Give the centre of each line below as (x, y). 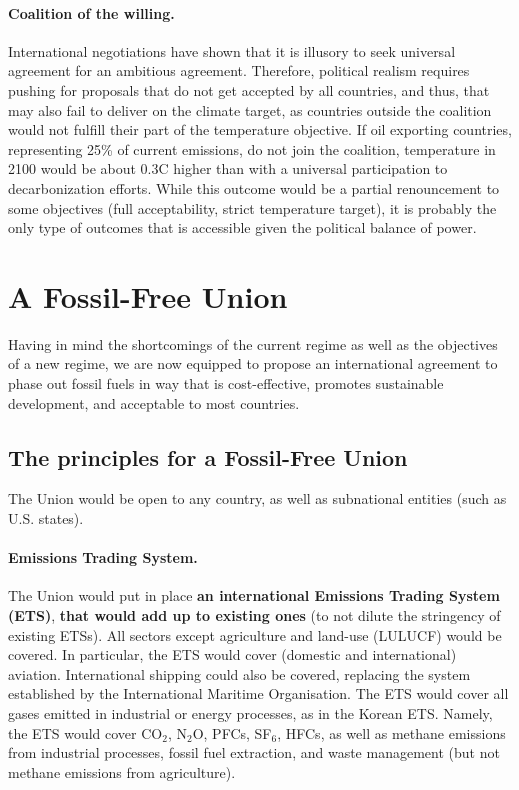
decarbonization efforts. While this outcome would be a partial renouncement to (254, 187)
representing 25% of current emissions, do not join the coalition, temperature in (252, 148)
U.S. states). (46, 518)
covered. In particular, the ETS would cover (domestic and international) (232, 654)
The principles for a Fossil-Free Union (208, 456)
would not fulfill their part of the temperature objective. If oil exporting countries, (260, 129)
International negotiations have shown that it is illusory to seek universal (232, 50)
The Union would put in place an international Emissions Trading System (254, 595)
